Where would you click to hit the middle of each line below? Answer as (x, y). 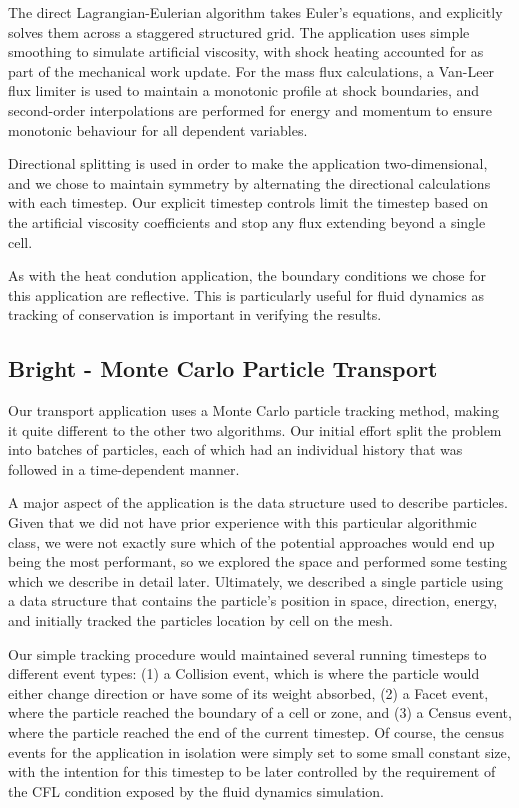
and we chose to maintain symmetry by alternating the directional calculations (249, 182)
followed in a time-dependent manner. (124, 468)
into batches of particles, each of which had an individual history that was (235, 449)
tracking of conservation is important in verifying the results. (195, 314)
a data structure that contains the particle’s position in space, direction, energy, (253, 600)
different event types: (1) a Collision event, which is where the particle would (244, 673)
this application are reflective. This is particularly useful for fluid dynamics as (246, 294)
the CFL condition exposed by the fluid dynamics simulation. (196, 790)
